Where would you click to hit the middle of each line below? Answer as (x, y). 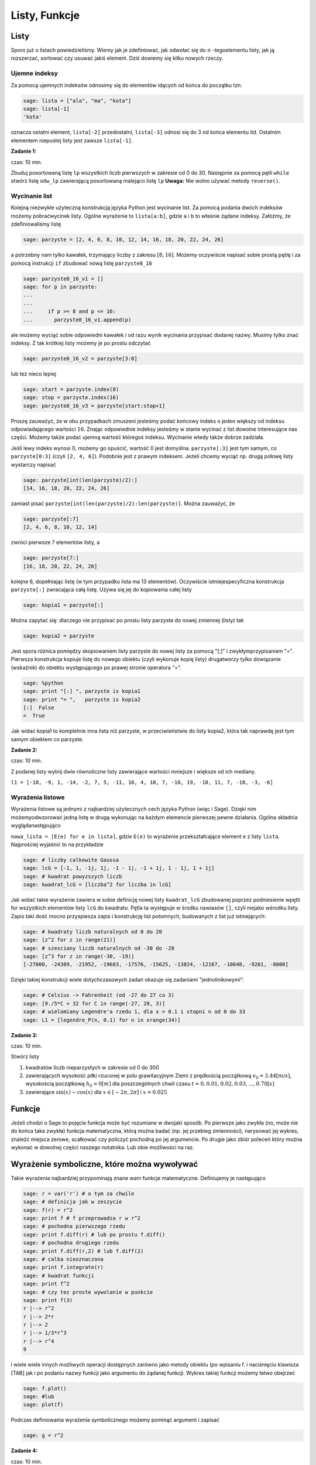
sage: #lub (39, 1397)
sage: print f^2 (47, 1284)
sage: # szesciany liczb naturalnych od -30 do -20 (99, 948)
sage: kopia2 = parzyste (59, 636)
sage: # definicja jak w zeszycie (73, 1202)
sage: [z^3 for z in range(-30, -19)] (79, 956)
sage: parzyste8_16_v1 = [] (63, 279)
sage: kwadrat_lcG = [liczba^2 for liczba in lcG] (97, 885)
